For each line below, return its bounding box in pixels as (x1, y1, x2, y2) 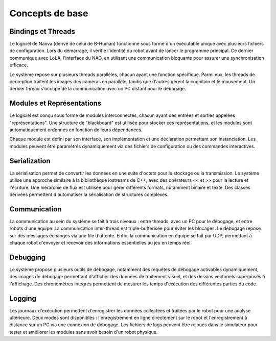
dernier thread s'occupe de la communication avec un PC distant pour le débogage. (9, 86, 187, 92)
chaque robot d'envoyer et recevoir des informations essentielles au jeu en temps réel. (9, 240, 192, 246)
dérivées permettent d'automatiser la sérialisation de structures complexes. (9, 191, 169, 198)
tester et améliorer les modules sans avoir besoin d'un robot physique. (9, 329, 158, 335)
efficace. (9, 62, 28, 68)
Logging (9, 294, 37, 303)
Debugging (9, 253, 46, 261)
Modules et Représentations (9, 99, 102, 108)
